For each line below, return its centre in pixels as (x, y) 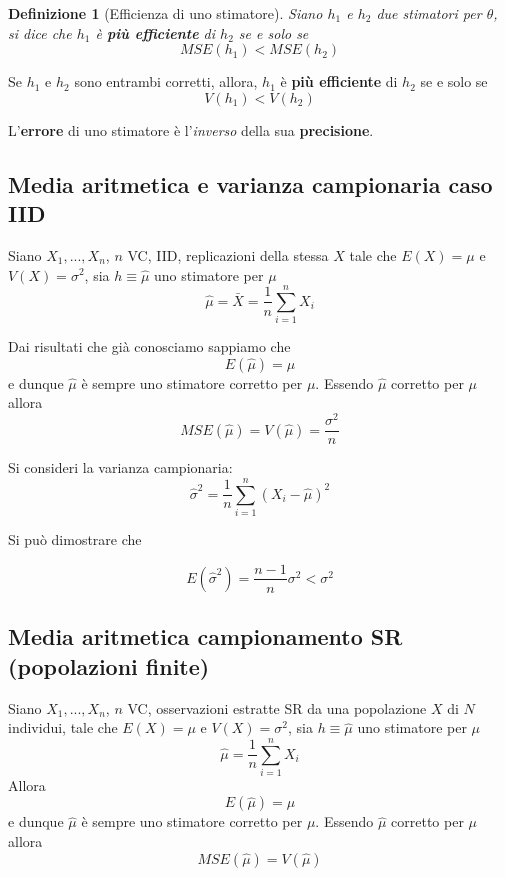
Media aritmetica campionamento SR (205, 636)
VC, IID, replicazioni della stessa (228, 254)
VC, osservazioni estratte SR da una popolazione (277, 707)
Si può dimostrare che (75, 538)
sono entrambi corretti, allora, (166, 81)
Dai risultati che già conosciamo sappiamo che (149, 346)
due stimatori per (429, 13)
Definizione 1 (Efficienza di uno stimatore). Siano (165, 13)
